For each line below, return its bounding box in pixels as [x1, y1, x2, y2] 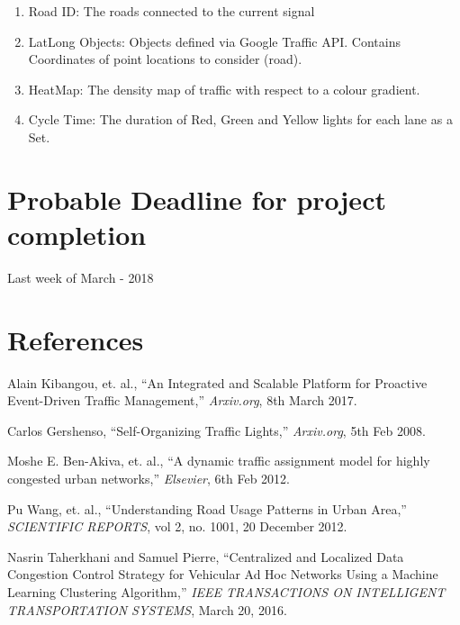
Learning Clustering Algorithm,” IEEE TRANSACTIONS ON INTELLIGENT [7, 582, 446, 601]
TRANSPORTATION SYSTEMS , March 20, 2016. [7, 600, 287, 619]
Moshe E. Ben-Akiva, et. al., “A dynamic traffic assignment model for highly [7, 451, 430, 470]
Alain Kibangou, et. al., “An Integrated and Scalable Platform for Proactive [7, 373, 428, 392]
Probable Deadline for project [7, 180, 386, 217]
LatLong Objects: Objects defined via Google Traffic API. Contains [28, 32, 401, 50]
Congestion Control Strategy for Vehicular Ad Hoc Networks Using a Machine [7, 565, 438, 584]
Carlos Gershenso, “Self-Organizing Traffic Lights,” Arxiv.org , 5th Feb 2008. [7, 421, 426, 439]
